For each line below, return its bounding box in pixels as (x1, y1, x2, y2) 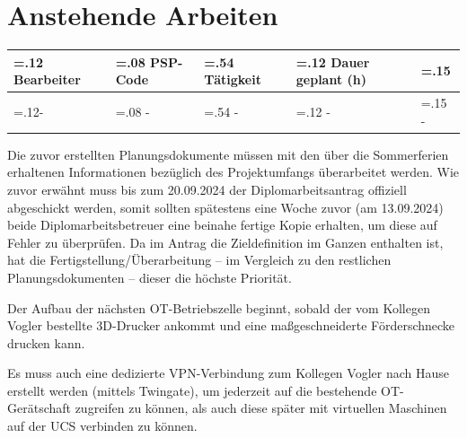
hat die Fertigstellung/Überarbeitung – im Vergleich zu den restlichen (7, 250, 392, 269)
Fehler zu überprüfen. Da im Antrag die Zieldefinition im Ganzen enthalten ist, (7, 232, 444, 251)
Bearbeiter (13, 70, 81, 89)
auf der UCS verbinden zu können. (7, 416, 198, 435)
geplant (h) (295, 70, 367, 89)
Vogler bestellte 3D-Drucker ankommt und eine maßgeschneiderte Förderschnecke (7, 316, 455, 335)
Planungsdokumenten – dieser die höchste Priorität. (7, 267, 292, 286)
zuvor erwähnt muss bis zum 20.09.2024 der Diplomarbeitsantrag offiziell (7, 180, 407, 198)
